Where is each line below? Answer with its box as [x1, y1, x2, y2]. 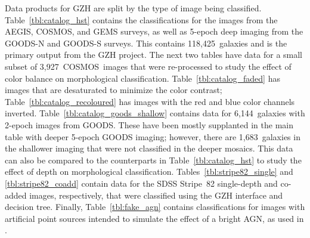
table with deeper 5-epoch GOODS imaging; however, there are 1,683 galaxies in [5, 130, 300, 143]
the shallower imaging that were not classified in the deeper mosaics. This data [5, 142, 293, 154]
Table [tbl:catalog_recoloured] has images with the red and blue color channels [5, 95, 295, 107]
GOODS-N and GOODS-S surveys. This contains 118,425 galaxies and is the [5, 36, 287, 49]
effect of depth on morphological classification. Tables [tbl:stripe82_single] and [5, 165, 293, 178]
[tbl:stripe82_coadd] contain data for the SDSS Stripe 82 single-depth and [5, 177, 278, 189]
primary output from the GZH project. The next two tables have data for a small [5, 48, 303, 61]
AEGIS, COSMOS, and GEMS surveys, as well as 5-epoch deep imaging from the [5, 25, 303, 38]
